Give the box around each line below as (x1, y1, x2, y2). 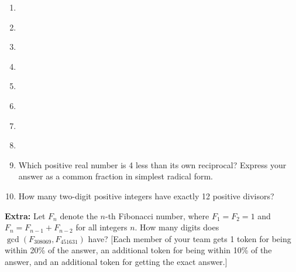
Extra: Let (5, 209, 46, 222)
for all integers (75, 221, 128, 233)
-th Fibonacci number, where (105, 209, 209, 222)
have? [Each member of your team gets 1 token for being (88, 232, 291, 244)
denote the (60, 209, 98, 222)
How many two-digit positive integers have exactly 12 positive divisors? (18, 189, 274, 202)
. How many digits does (135, 221, 219, 233)
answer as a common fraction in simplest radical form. (18, 170, 213, 182)
